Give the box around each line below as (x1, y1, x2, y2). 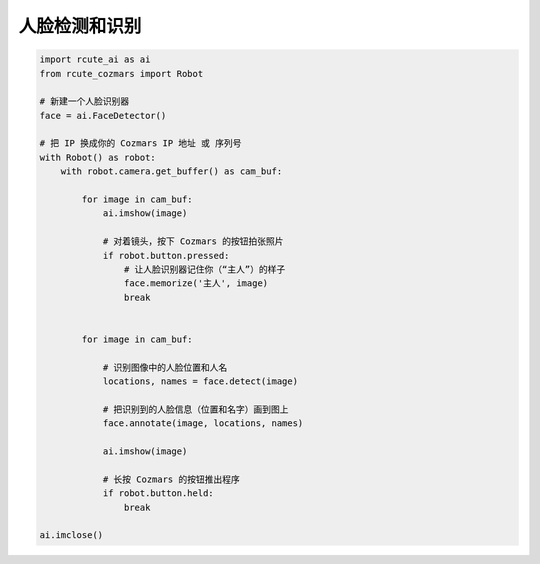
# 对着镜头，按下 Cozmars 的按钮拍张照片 (102, 236, 284, 247)
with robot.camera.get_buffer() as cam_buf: (60, 166, 283, 177)
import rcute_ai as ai (39, 54, 151, 65)
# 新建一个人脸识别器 (39, 96, 130, 107)
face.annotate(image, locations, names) (102, 418, 304, 429)
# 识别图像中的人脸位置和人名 (102, 361, 228, 373)
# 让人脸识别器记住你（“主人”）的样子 (123, 264, 286, 275)
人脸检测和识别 (18, 15, 142, 37)
